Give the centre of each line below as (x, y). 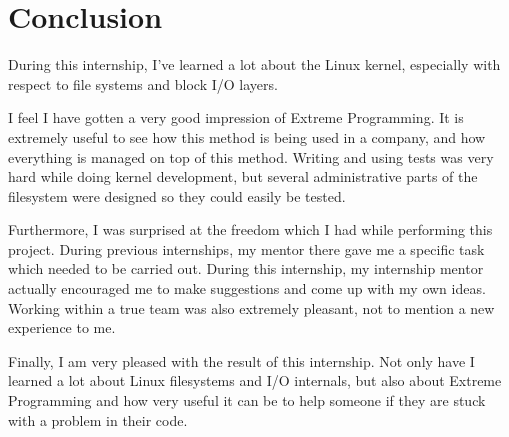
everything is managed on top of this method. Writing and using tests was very (251, 156)
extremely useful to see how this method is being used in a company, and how (247, 136)
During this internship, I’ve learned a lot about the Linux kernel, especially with (254, 64)
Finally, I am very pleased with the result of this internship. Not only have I (241, 360)
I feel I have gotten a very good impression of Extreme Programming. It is (236, 117)
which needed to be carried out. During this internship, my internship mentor (246, 268)
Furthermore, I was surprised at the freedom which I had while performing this (250, 229)
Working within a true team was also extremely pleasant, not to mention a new (251, 307)
